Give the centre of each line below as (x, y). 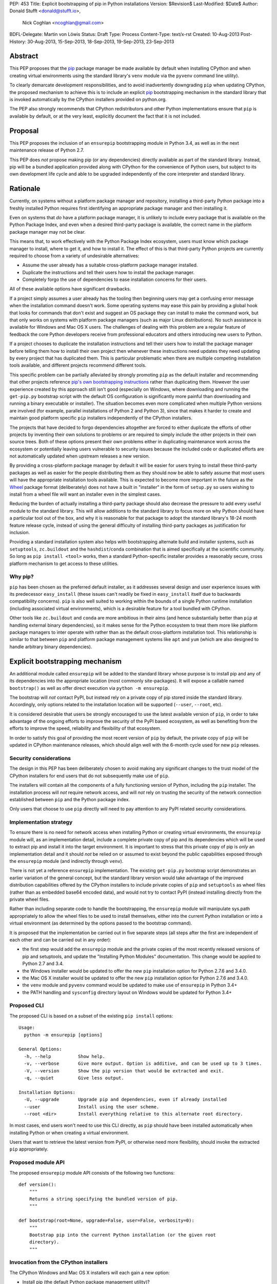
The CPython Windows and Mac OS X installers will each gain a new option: (90, 1272)
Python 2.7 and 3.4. (43, 964)
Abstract (24, 56)
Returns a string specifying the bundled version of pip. (104, 1199)
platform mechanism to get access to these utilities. (64, 563)
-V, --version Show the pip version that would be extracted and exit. (124, 1071)
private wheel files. (29, 899)
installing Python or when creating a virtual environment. (69, 1132)
